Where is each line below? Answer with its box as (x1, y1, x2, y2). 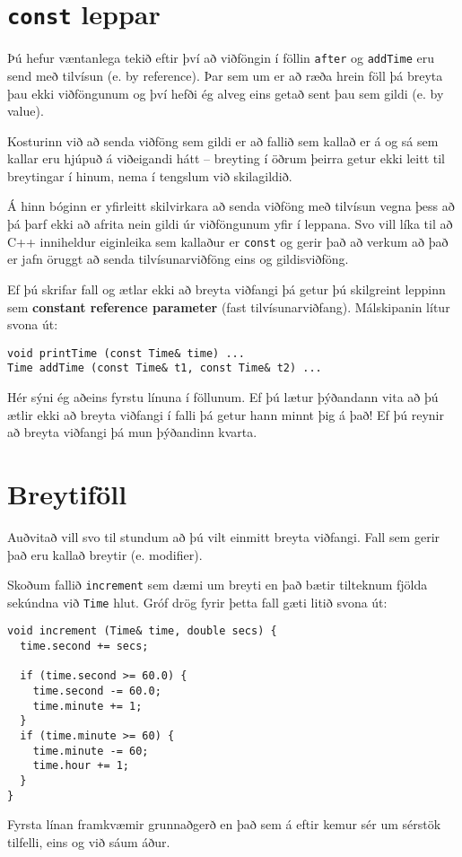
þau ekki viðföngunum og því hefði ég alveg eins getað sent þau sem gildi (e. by (7, 83, 444, 102)
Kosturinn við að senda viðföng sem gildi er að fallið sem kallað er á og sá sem (7, 131, 439, 150)
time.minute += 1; (32, 699, 143, 713)
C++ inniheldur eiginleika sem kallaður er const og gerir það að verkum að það (7, 232, 449, 250)
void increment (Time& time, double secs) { (7, 625, 277, 638)
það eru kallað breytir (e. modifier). (7, 545, 203, 564)
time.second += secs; (20, 640, 149, 653)
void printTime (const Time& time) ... (7, 346, 245, 360)
